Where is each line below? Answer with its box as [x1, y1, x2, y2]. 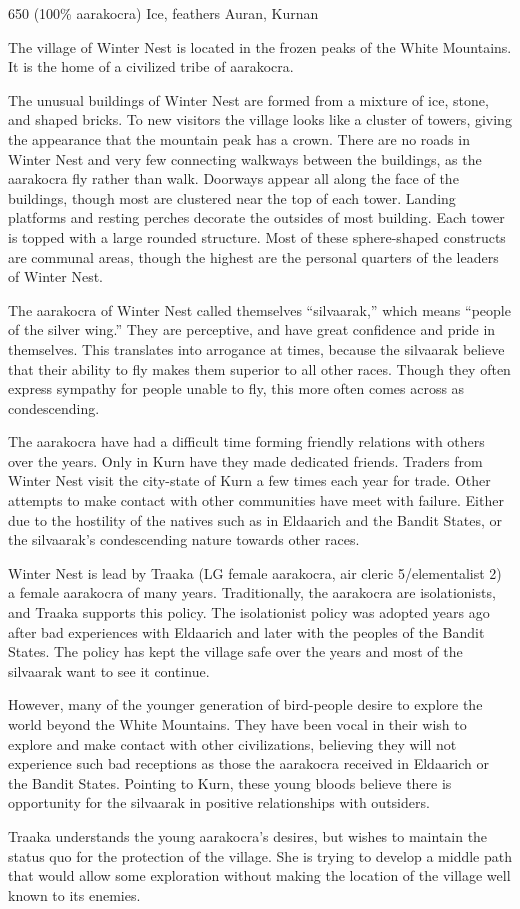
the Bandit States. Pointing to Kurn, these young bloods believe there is [8, 772, 452, 793]
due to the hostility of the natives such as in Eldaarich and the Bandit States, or [8, 509, 502, 530]
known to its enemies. [8, 884, 141, 905]
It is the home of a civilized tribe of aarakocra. [8, 56, 294, 77]
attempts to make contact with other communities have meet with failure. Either [8, 490, 504, 511]
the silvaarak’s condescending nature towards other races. [8, 529, 360, 550]
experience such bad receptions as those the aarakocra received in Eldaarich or [8, 753, 490, 774]
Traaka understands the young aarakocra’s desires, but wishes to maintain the [8, 825, 488, 846]
